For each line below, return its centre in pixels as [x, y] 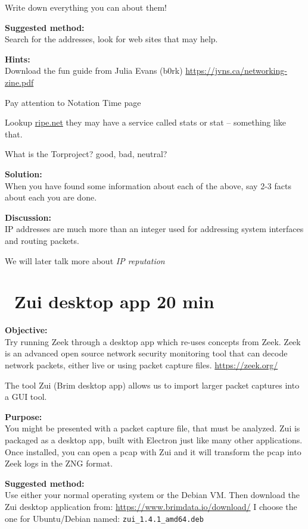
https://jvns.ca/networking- [236, 71]
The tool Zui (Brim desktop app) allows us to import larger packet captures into [152, 385]
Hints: [18, 59]
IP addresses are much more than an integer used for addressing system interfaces [154, 229]
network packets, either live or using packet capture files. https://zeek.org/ [141, 365]
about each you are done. [51, 197]
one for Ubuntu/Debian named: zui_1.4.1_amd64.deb [104, 518]
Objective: [26, 330]
